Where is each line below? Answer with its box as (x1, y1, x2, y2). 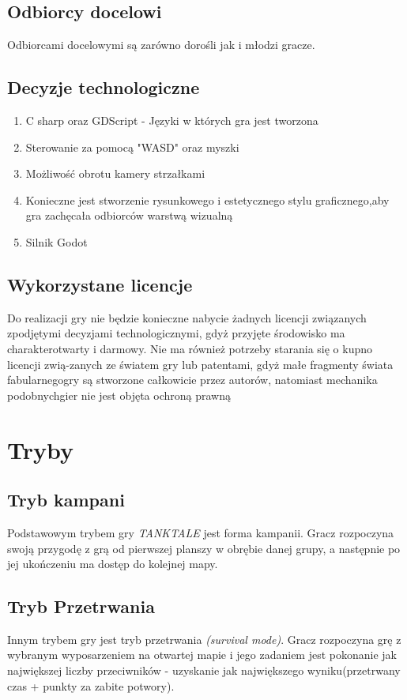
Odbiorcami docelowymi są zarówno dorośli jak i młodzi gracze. (7, 36, 315, 53)
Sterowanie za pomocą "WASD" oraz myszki (25, 138, 239, 155)
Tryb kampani (7, 487, 125, 512)
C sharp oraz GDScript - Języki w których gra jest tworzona (25, 112, 318, 128)
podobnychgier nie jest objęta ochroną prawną (7, 386, 231, 403)
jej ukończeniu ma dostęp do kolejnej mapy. (7, 555, 218, 572)
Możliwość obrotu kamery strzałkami (25, 165, 205, 182)
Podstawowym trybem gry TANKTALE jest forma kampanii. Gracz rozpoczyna (7, 524, 394, 540)
